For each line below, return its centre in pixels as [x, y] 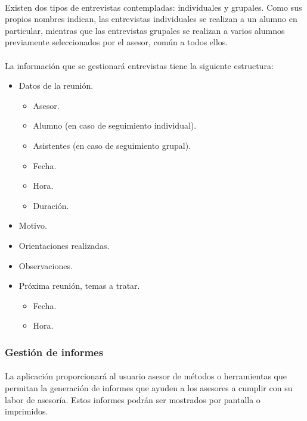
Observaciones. [46, 265]
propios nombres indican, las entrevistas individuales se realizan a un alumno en [151, 19]
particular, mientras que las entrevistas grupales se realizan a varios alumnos [145, 30]
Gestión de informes [54, 352]
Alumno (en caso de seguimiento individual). [115, 125]
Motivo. [33, 225]
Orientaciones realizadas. [64, 245]
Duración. [51, 205]
